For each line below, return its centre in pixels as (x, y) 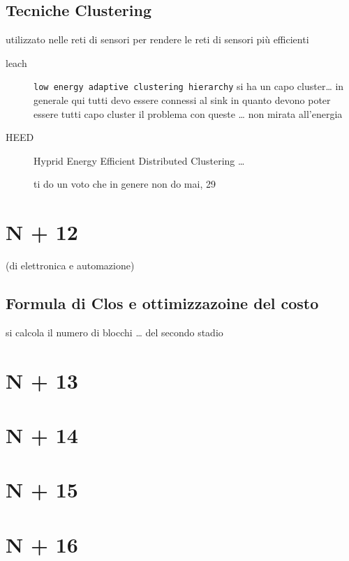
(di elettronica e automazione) (70, 265)
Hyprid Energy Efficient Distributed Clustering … (139, 160)
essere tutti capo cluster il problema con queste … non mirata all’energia (188, 113)
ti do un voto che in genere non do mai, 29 (125, 184)
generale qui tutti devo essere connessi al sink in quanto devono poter (182, 100)
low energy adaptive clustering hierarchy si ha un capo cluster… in (189, 86)
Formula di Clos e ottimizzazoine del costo (162, 303)
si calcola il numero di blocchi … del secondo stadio (114, 332)
